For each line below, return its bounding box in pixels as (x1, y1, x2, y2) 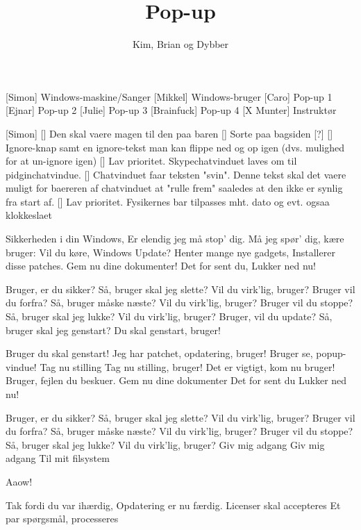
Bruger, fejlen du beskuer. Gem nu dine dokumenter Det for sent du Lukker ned (6, 373, 347, 388)
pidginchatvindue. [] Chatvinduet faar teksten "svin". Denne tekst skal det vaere (6, 167, 346, 181)
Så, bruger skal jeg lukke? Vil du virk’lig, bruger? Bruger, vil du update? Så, (6, 309, 333, 324)
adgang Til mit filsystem (6, 451, 110, 465)
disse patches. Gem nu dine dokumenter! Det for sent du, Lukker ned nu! (6, 258, 316, 273)
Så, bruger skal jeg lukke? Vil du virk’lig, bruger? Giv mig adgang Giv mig (6, 437, 325, 452)
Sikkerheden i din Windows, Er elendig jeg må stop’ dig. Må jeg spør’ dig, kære (6, 231, 344, 246)
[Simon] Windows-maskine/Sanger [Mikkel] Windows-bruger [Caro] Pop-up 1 (6, 89, 333, 103)
